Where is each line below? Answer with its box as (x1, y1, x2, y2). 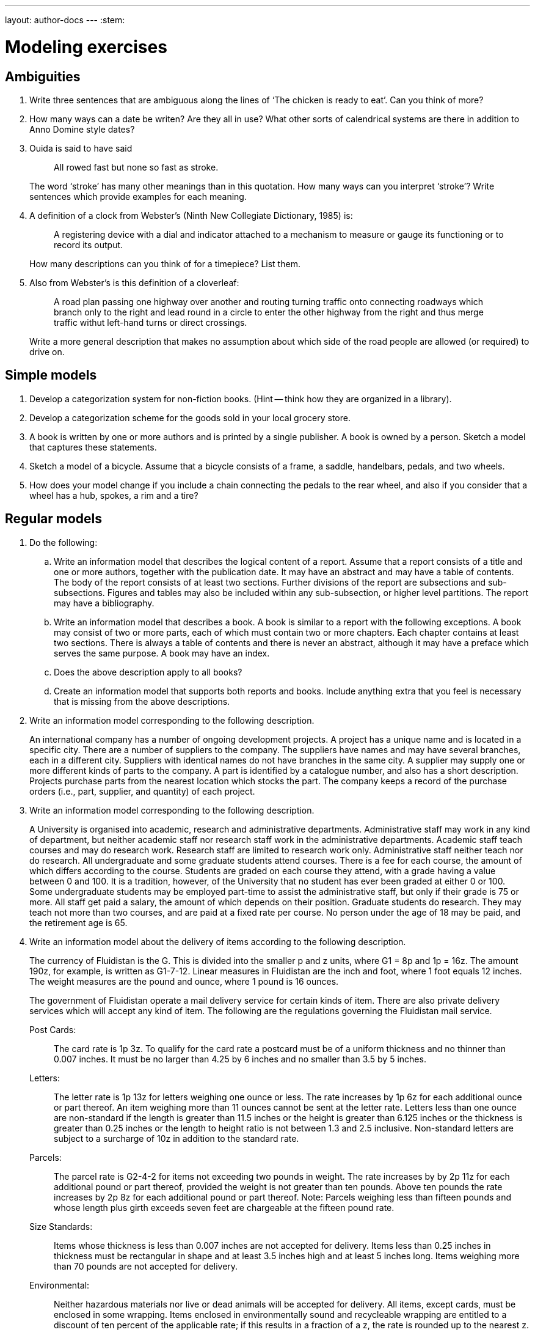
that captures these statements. (29, 441, 157, 452)
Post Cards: (29, 1024, 76, 1035)
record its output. (54, 239, 123, 250)
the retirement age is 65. (29, 917, 128, 928)
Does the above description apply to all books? (54, 666, 242, 677)
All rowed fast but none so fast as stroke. (54, 161, 219, 172)
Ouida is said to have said (29, 142, 133, 153)
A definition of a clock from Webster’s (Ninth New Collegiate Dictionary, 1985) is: (29, 210, 353, 221)
